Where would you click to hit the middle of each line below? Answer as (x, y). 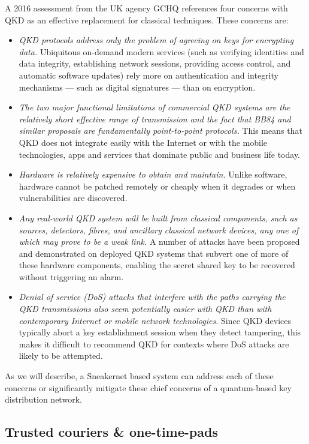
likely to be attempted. (61, 355)
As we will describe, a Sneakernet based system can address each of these (139, 376)
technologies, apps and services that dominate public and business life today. (160, 154)
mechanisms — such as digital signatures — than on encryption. (137, 87)
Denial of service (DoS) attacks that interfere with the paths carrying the (152, 297)
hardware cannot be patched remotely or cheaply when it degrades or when (157, 186)
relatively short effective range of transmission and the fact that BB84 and (155, 118)
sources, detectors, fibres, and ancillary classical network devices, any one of (159, 229)
